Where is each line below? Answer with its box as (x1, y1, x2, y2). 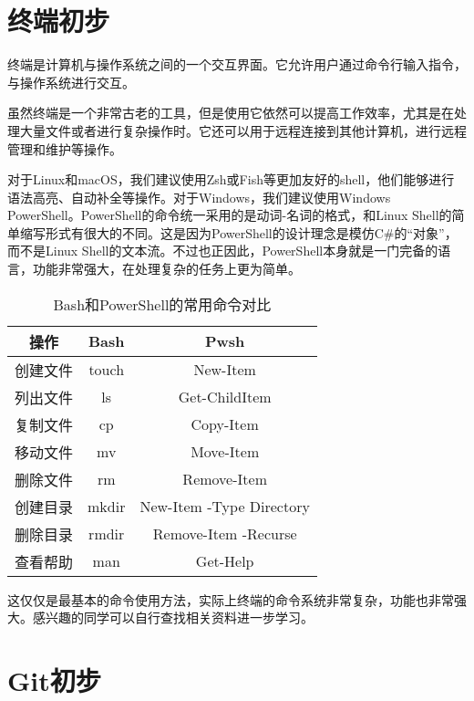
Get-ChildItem (178, 386, 272, 408)
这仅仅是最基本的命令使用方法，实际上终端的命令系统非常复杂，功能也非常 (7, 590, 454, 609)
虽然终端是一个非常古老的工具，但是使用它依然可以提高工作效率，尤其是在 (7, 103, 454, 122)
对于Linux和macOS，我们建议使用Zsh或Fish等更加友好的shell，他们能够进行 (7, 170, 455, 189)
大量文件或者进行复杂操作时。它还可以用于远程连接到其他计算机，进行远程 (19, 120, 467, 140)
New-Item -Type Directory (139, 496, 310, 518)
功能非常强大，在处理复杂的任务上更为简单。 (32, 259, 301, 278)
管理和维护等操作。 (7, 139, 122, 158)
